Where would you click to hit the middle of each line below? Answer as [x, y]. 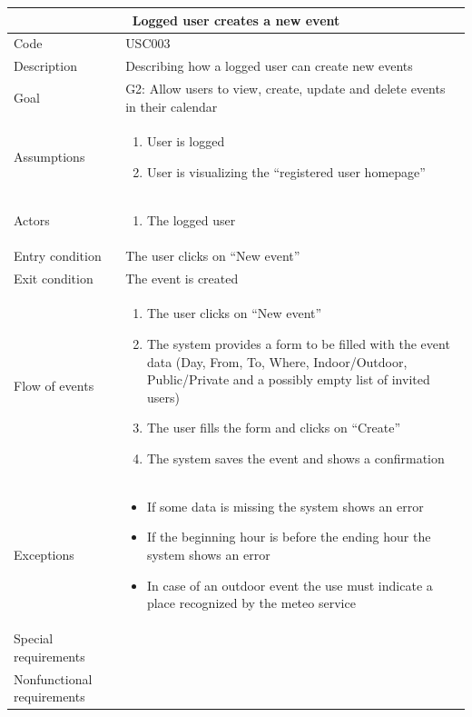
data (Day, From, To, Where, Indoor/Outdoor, [277, 361]
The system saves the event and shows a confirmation [295, 458]
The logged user [191, 219]
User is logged [186, 141]
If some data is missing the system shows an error [285, 506]
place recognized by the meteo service [251, 603]
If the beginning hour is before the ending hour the [289, 537]
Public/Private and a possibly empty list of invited [288, 379]
